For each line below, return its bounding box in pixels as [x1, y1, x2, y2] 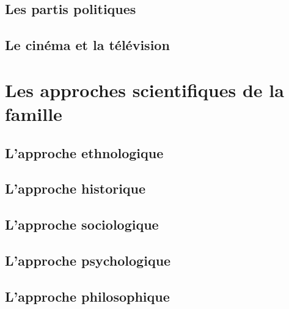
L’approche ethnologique [5, 143, 164, 162]
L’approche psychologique [5, 250, 171, 269]
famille [5, 101, 62, 126]
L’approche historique [5, 179, 146, 198]
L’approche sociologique [5, 215, 159, 234]
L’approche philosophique [5, 286, 170, 305]
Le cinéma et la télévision [5, 35, 170, 54]
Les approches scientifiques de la [5, 77, 284, 102]
